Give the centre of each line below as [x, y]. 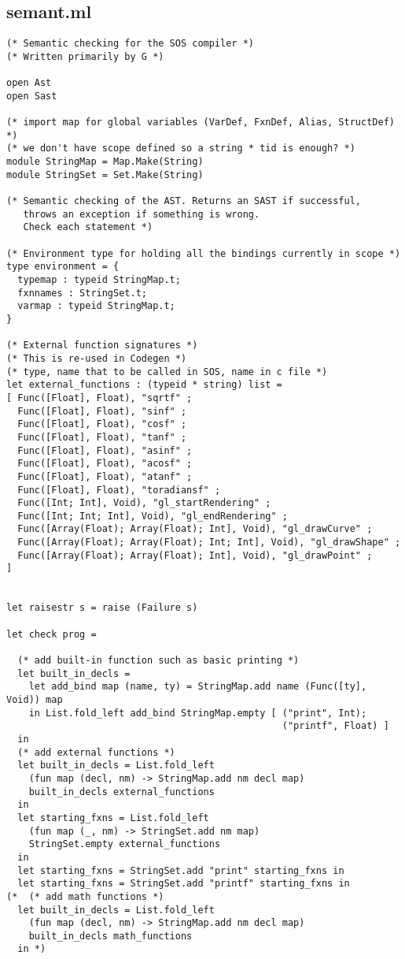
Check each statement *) [88, 227]
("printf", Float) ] [335, 726]
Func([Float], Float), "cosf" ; [102, 424]
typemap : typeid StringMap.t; [99, 280]
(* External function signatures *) [102, 346]
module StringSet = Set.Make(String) [105, 175]
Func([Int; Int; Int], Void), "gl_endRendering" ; [153, 516]
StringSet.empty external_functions [125, 844]
